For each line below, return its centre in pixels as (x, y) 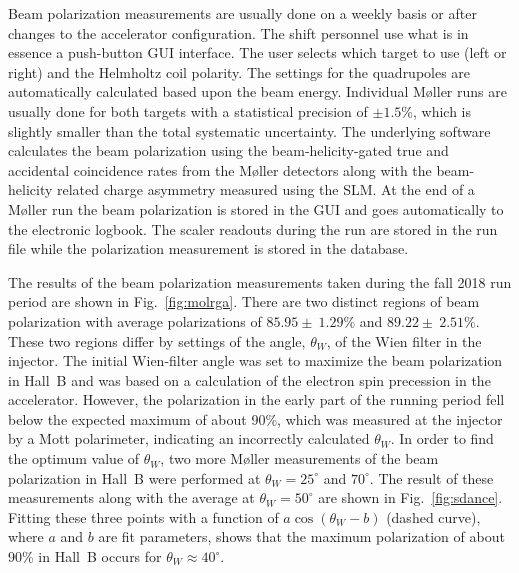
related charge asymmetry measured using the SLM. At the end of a (265, 189)
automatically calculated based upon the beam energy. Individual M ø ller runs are (257, 91)
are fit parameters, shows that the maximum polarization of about (301, 536)
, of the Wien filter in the (404, 340)
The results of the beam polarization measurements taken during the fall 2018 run (260, 281)
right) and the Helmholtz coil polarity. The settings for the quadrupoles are (239, 71)
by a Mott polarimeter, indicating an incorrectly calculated (189, 438)
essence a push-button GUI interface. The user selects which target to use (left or (257, 52)
